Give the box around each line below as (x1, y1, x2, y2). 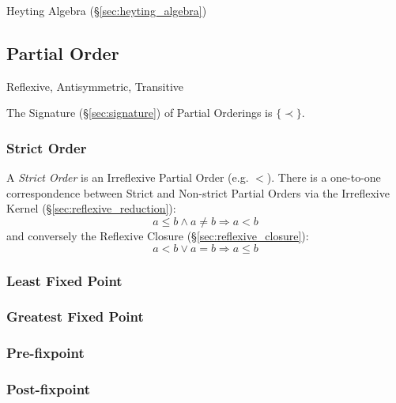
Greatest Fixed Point (6, 307, 144, 326)
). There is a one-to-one (266, 169, 381, 186)
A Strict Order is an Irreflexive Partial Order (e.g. (6, 169, 249, 186)
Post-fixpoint (6, 379, 90, 399)
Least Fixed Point (6, 270, 123, 290)
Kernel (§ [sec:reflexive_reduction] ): (6, 200, 176, 217)
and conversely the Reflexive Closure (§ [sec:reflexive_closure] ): (6, 227, 309, 243)
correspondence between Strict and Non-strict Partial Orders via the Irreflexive (6, 184, 390, 201)
